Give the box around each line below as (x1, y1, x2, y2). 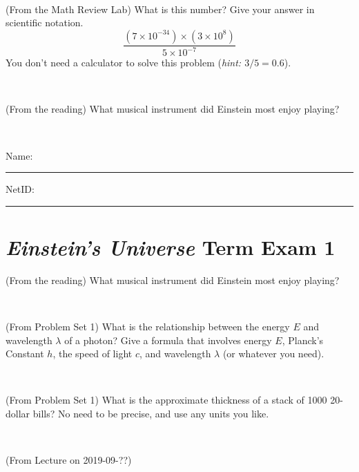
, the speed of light (52, 346, 133, 361)
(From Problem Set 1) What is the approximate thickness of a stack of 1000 (6, 393, 327, 407)
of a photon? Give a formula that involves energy (64, 332, 272, 347)
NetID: (6, 182, 35, 196)
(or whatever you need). (222, 346, 324, 361)
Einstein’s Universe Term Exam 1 (6, 232, 336, 261)
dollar (6, 406, 30, 420)
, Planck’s (282, 332, 324, 347)
